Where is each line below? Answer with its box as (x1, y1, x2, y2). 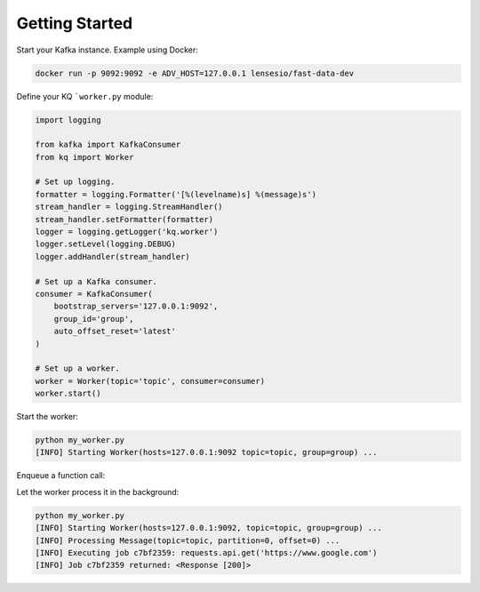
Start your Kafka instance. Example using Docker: (16, 44, 199, 55)
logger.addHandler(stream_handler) (35, 252, 190, 261)
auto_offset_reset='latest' (53, 326, 177, 337)
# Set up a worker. (35, 364, 120, 373)
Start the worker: (16, 412, 79, 422)
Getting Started (16, 13, 133, 33)
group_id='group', (53, 314, 134, 324)
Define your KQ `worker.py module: (16, 91, 154, 101)
